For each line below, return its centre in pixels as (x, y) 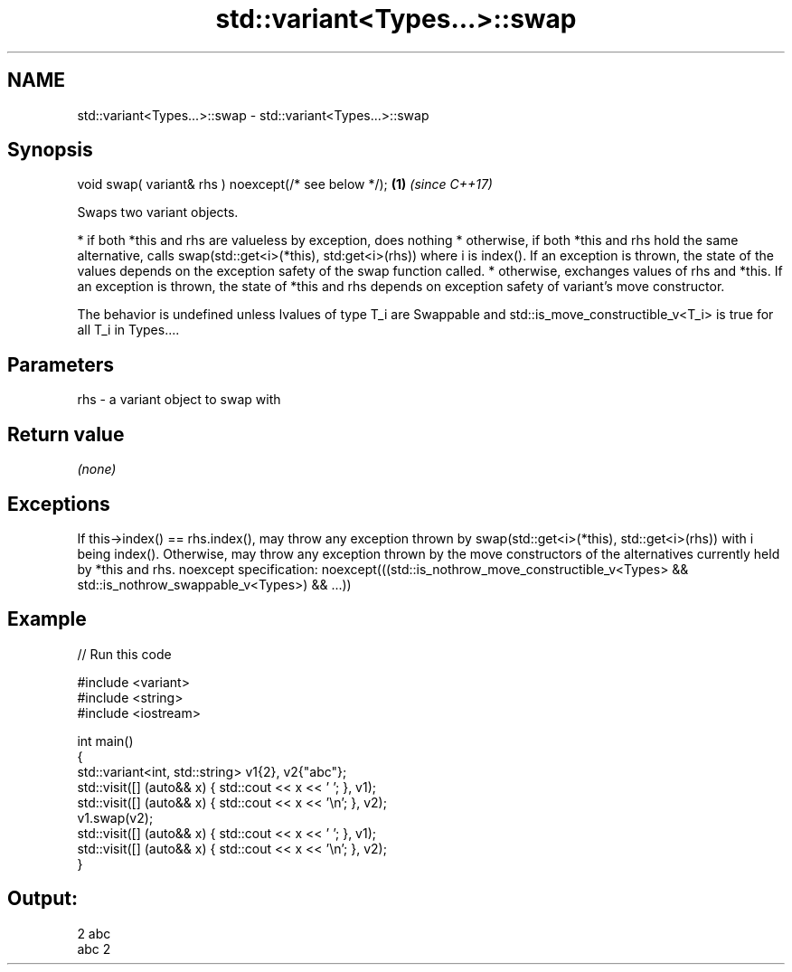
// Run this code (124, 654)
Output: (42, 899)
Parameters (61, 364)
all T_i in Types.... (128, 330)
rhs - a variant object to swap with (179, 400)
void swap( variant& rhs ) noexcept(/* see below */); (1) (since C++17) (285, 184)
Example (47, 619)
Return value (66, 434)
